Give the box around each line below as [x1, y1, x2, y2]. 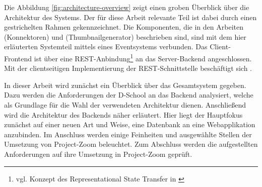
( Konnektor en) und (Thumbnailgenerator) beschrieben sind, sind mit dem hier [4, 31, 246, 42]
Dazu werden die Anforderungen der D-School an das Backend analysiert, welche [4, 89, 253, 100]
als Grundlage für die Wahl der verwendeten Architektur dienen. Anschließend [4, 100, 246, 110]
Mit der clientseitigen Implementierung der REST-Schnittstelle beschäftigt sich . [4, 63, 252, 73]
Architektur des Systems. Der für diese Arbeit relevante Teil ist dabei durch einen [4, 12, 257, 22]
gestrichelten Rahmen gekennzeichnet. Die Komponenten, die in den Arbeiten [4, 22, 243, 32]
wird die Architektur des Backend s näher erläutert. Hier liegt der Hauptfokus [4, 109, 243, 120]
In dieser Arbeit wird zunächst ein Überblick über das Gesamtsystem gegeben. [4, 79, 246, 90]
